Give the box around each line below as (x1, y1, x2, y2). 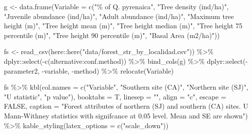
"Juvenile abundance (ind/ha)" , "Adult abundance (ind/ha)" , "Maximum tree (4, 11, 234, 21)
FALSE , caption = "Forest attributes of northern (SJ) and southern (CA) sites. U (4, 101, 249, 111)
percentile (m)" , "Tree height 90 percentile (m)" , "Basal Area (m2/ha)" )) (4, 30, 220, 40)
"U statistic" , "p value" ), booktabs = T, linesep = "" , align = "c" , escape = (4, 91, 227, 101)
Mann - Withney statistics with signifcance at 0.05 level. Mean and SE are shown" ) (4, 110, 248, 120)
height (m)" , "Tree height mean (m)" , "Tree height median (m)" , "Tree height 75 (4, 20, 243, 31)
